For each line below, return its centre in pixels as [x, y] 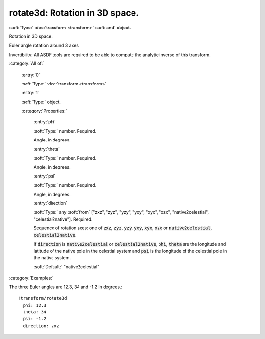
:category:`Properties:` [44, 111]
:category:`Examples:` [31, 278]
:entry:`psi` [45, 176]
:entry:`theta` [47, 149]
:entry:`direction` [51, 203]
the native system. [52, 257]
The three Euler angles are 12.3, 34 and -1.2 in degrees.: [66, 287]
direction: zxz [41, 326]
